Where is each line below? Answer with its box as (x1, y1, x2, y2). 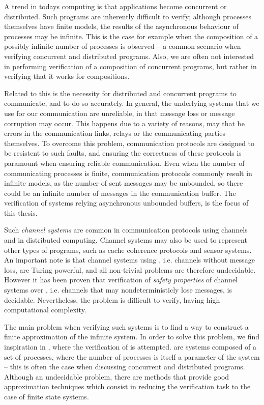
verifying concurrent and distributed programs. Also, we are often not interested (4, 50, 254, 61)
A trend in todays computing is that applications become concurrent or (4, 1, 227, 11)
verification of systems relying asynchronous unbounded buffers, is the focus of (4, 197, 249, 208)
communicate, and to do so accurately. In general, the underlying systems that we (4, 98, 259, 108)
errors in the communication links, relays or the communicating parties (4, 128, 225, 138)
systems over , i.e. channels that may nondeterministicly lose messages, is (4, 284, 232, 295)
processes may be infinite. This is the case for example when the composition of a (4, 31, 258, 41)
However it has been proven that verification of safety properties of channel (4, 274, 238, 285)
